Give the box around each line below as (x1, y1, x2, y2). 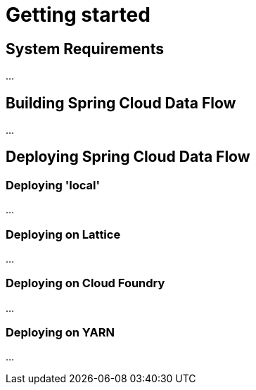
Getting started (6, 3, 151, 27)
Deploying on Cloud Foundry (6, 276, 165, 291)
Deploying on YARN (6, 325, 115, 340)
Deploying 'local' (6, 177, 100, 192)
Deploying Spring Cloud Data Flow (6, 148, 250, 166)
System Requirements (6, 39, 164, 58)
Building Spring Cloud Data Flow (6, 94, 236, 112)
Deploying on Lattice (6, 227, 121, 241)
